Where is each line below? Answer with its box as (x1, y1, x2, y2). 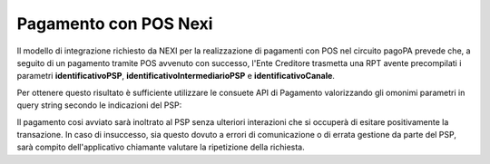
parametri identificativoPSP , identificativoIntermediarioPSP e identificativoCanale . (16, 71, 336, 82)
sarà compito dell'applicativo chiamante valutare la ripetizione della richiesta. (16, 141, 306, 153)
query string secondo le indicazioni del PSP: (16, 100, 182, 111)
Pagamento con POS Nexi (16, 14, 213, 34)
